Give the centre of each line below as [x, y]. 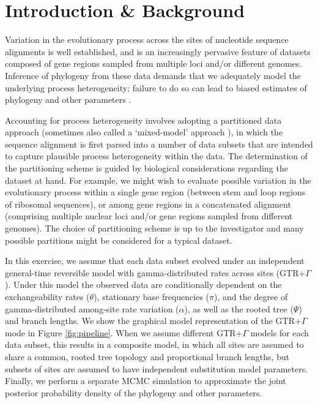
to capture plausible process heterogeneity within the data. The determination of [157, 156]
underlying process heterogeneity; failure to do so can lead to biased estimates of [156, 87]
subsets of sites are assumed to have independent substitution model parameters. [157, 368]
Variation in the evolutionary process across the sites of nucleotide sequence [147, 40]
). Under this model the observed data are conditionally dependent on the [143, 284]
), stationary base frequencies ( [152, 296]
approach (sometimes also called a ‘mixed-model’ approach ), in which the [144, 132]
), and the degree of [251, 296]
